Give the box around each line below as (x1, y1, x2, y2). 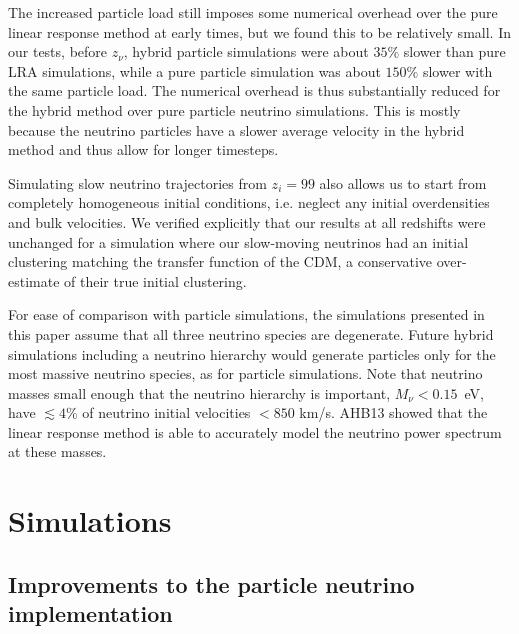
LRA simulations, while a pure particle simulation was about (8, 60, 381, 81)
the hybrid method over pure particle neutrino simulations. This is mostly (8, 99, 461, 120)
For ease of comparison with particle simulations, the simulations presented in (8, 304, 485, 325)
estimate (8, 270, 60, 291)
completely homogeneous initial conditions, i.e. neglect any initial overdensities (8, 192, 490, 213)
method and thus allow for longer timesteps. (8, 139, 279, 160)
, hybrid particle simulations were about (123, 41, 369, 62)
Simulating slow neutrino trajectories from (8, 172, 267, 193)
